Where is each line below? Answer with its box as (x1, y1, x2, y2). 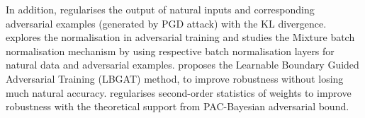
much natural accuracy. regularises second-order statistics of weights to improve (6, 85, 352, 100)
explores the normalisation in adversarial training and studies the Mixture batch (6, 30, 355, 45)
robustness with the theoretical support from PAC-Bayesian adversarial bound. (6, 99, 349, 114)
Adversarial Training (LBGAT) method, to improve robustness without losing (6, 71, 344, 85)
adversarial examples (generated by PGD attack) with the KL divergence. (6, 16, 327, 30)
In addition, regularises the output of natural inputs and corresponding (6, 2, 315, 16)
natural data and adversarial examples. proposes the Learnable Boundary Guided (6, 57, 359, 72)
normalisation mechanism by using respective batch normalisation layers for (6, 43, 335, 58)
